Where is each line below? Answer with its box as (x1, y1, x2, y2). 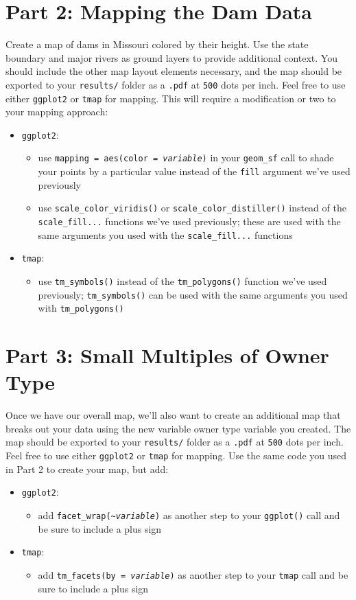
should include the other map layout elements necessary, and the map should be (5, 64, 342, 78)
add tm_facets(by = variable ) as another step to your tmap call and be (38, 567, 348, 581)
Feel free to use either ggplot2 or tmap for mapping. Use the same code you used (5, 448, 347, 463)
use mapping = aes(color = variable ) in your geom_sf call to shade (38, 150, 334, 165)
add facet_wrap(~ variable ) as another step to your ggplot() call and (38, 508, 340, 522)
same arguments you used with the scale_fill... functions (38, 227, 293, 242)
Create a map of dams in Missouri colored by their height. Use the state (5, 37, 309, 51)
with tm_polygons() (38, 301, 124, 315)
